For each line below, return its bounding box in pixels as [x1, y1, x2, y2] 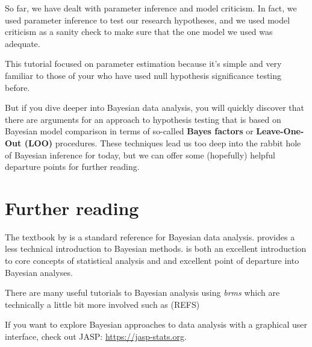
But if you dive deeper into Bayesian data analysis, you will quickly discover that [5, 101, 304, 114]
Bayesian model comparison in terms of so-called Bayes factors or [5, 125, 254, 137]
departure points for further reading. [5, 160, 140, 173]
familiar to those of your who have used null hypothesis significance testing [5, 69, 282, 81]
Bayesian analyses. [5, 266, 73, 278]
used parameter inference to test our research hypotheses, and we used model [5, 13, 290, 26]
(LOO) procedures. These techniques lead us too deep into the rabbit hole [24, 136, 301, 149]
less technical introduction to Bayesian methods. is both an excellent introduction [5, 242, 307, 255]
